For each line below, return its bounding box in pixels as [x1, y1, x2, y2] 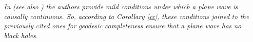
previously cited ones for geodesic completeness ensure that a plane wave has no [4, 21, 241, 31]
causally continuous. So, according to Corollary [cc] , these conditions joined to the [4, 11, 249, 21]
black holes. [4, 30, 38, 40]
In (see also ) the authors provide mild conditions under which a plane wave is [4, 1, 238, 11]
